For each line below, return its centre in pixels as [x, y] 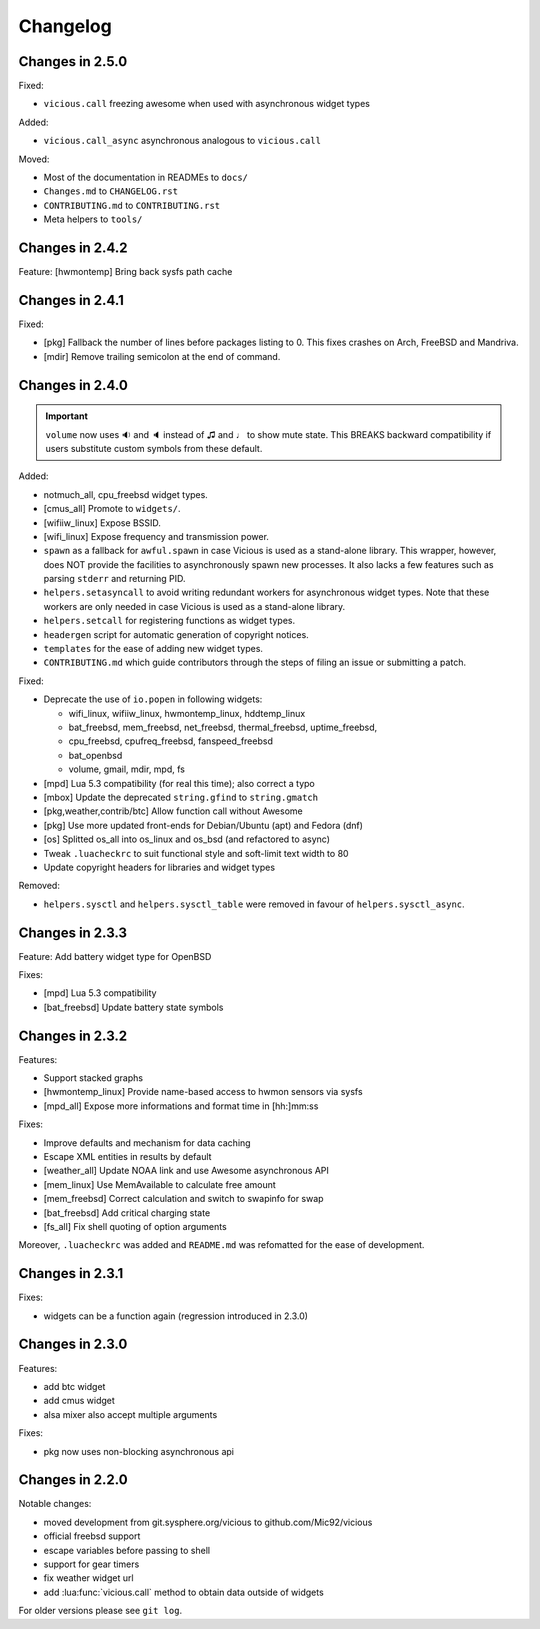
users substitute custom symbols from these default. [154, 448]
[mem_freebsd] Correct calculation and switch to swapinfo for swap [183, 1199]
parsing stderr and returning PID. [114, 579]
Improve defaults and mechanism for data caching [147, 1142]
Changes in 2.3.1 [71, 1273]
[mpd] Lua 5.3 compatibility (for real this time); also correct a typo [179, 783]
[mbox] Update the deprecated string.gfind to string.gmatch [181, 797]
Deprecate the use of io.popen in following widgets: [153, 699]
